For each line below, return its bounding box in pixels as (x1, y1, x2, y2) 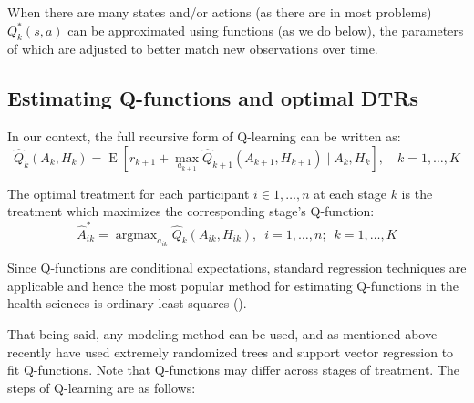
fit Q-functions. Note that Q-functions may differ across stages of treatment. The (7, 360, 459, 379)
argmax (115, 228, 158, 242)
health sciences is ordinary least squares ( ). (7, 294, 247, 313)
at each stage (314, 183, 386, 202)
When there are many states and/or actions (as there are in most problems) (7, 3, 432, 21)
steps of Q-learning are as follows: (7, 377, 196, 397)
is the (401, 183, 433, 202)
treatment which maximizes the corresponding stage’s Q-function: (7, 201, 375, 221)
